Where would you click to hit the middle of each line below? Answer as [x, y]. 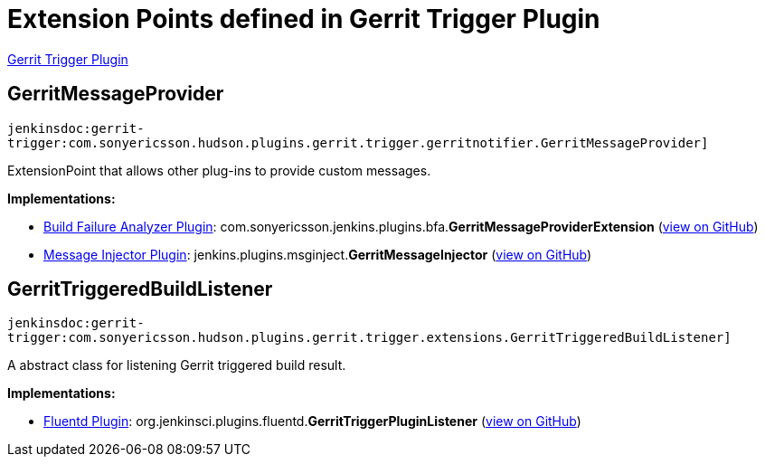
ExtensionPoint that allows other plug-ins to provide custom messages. [219, 170]
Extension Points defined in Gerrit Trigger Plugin [304, 19]
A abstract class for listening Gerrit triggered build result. [177, 365]
